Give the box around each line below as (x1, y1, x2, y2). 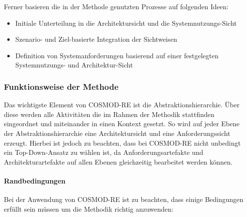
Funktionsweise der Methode (4, 80, 119, 92)
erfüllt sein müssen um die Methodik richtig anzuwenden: (4, 203, 173, 214)
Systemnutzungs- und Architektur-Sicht (15, 60, 133, 70)
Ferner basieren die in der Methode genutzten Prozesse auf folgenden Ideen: (4, 1, 229, 11)
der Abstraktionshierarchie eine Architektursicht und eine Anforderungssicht (4, 128, 231, 138)
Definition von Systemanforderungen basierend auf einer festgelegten (15, 50, 219, 60)
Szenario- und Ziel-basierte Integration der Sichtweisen (15, 34, 177, 44)
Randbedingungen (4, 175, 66, 185)
